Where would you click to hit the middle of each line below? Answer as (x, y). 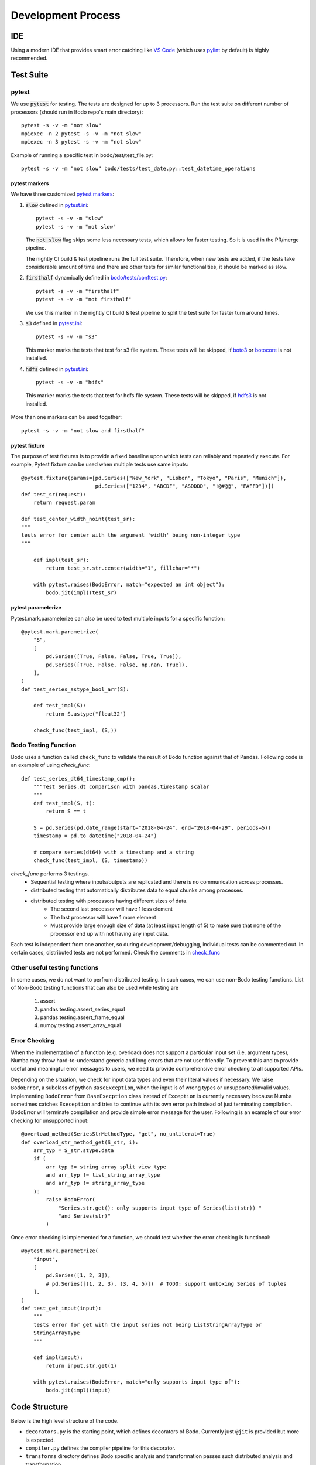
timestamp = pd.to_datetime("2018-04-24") (95, 836)
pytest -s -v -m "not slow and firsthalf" (83, 430)
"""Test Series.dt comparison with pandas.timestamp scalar (121, 786)
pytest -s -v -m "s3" (67, 337)
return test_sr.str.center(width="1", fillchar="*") (123, 568)
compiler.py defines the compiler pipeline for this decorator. (100, 1448)
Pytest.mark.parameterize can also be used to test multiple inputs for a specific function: (118, 618)
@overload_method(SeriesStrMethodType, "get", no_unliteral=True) (118, 1134)
